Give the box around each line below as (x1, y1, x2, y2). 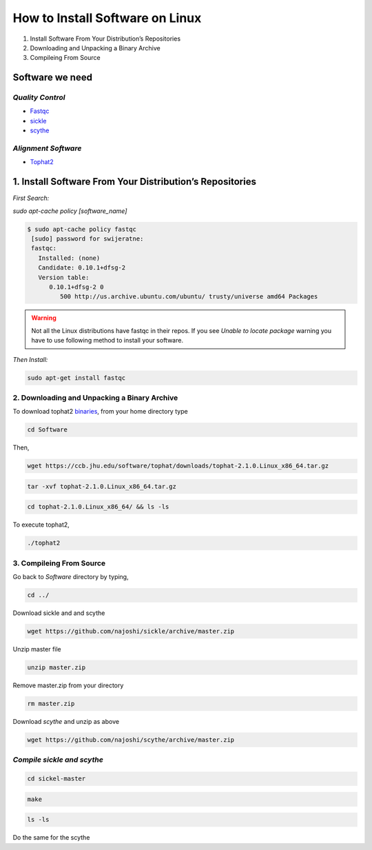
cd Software (27, 426, 68, 434)
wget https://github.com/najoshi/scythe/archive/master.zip (27, 736, 235, 744)
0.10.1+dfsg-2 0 (49, 283, 104, 291)
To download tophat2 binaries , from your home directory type (12, 407, 189, 416)
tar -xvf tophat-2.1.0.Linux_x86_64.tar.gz (27, 483, 177, 490)
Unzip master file (12, 645, 61, 654)
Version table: (38, 273, 90, 281)
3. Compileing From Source (12, 558, 106, 568)
